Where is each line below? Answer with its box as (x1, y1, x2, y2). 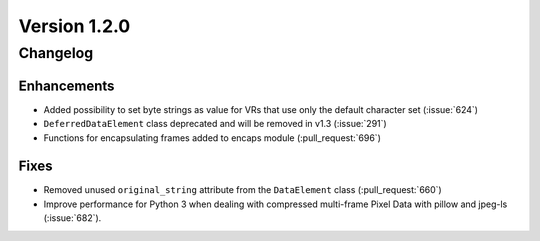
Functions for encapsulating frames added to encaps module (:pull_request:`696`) (43, 131, 382, 144)
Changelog (18, 44, 94, 62)
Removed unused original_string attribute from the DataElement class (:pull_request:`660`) (43, 184, 442, 196)
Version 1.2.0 (18, 15, 131, 37)
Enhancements (18, 77, 115, 94)
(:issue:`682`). (43, 212, 102, 224)
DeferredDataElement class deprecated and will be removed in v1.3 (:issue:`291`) (43, 118, 387, 130)
